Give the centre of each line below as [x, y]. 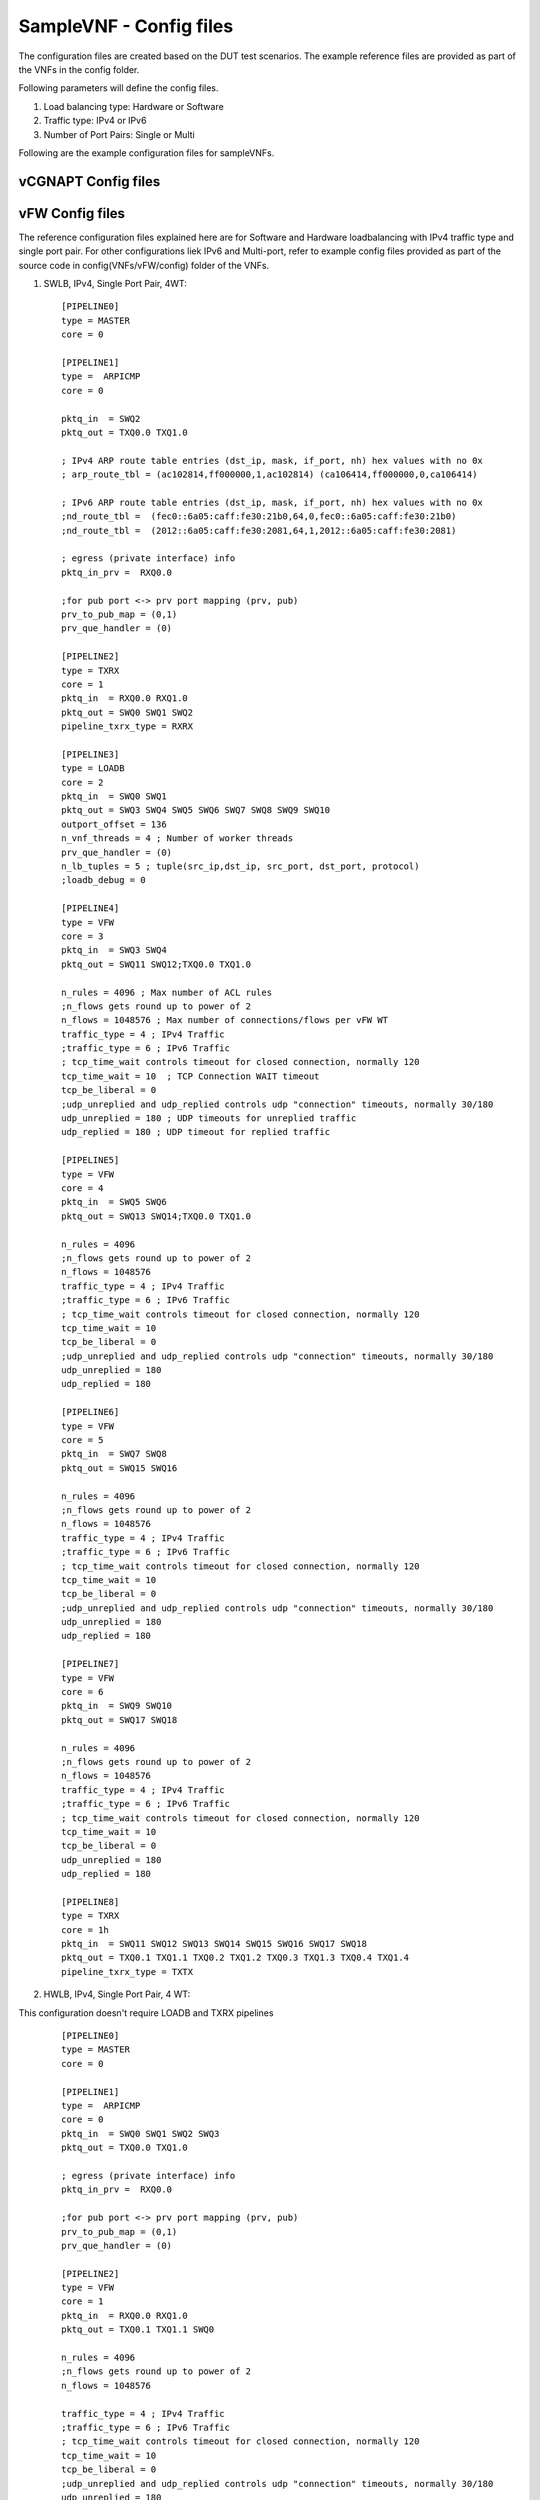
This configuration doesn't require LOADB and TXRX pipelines [146, 2012]
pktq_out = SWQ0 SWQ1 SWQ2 [127, 712]
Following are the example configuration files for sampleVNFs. [146, 152]
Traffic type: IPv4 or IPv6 [95, 121]
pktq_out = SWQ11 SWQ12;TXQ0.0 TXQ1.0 [156, 964]
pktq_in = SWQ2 [101, 418]
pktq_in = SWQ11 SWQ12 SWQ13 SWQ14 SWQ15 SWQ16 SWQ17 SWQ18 [214, 1944]
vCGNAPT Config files [89, 181]
